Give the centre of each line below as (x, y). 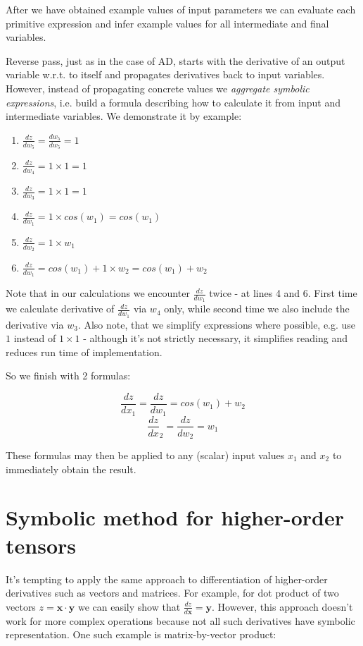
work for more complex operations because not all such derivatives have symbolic (180, 620)
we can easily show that (129, 606)
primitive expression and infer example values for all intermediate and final (167, 23)
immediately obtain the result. (71, 469)
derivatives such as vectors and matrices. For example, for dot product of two (172, 593)
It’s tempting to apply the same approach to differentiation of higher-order (167, 579)
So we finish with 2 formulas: (68, 376)
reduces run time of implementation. (84, 352)
